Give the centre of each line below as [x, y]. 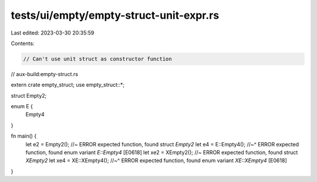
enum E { [22, 107]
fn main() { [24, 136]
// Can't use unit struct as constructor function [98, 59]
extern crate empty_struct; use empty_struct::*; [68, 85]
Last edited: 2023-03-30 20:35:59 [53, 33]
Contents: [23, 43]
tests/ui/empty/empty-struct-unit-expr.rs [115, 15]
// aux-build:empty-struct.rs [45, 74]
